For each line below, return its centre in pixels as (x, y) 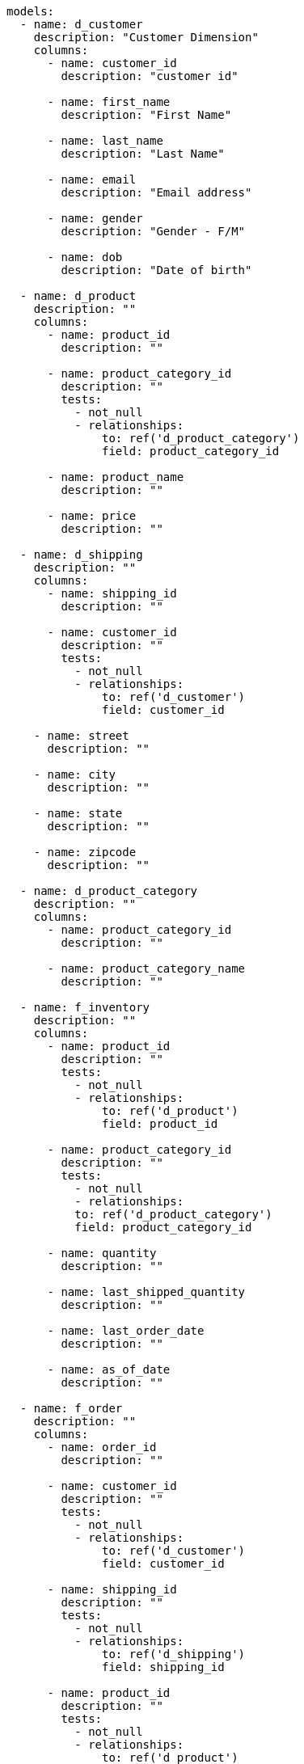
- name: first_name (109, 102)
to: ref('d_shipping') (174, 1654)
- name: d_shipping (81, 555)
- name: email (92, 179)
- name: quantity (102, 1253)
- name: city (74, 774)
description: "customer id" (150, 76)
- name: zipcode (85, 852)
